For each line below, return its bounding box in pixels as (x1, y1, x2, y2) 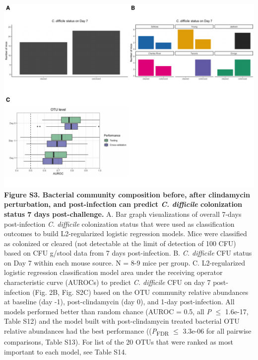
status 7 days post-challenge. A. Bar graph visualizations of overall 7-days (4, 208, 242, 219)
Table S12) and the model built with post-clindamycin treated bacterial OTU (4, 316, 240, 326)
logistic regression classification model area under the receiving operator (4, 267, 223, 277)
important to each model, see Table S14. (4, 346, 127, 357)
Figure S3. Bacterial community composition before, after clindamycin (4, 189, 250, 199)
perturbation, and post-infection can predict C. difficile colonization (4, 199, 242, 209)
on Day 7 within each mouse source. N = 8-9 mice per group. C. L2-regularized (4, 257, 246, 268)
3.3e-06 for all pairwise (183, 326, 252, 336)
